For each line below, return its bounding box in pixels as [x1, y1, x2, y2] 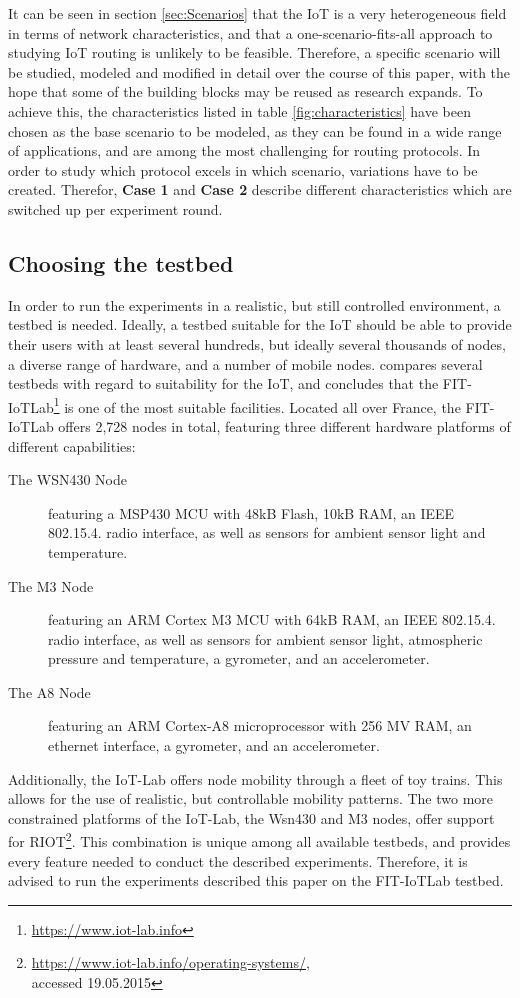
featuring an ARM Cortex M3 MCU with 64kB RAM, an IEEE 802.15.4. [48, 609, 496, 630]
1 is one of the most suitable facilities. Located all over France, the [53, 393, 461, 417]
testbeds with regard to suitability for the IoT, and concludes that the [8, 373, 439, 394]
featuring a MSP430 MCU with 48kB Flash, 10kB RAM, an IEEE [48, 502, 455, 523]
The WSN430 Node [8, 469, 127, 490]
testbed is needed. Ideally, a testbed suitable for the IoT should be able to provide [8, 314, 512, 335]
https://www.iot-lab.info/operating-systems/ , [31, 952, 310, 973]
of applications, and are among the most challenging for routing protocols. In [8, 140, 481, 161]
